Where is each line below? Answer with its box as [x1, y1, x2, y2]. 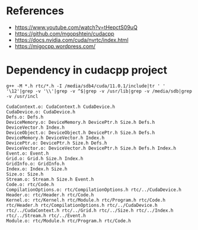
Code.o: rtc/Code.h [6, 181, 55, 187]
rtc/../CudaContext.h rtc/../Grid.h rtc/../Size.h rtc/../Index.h [6, 207, 174, 213]
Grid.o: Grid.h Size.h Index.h [6, 155, 84, 161]
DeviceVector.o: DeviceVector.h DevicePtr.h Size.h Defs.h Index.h [6, 145, 177, 151]
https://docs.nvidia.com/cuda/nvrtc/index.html [14, 36, 129, 43]
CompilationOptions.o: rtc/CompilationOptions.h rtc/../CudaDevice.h [6, 187, 182, 193]
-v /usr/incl [6, 93, 39, 99]
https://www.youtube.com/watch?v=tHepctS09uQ [14, 24, 138, 31]
